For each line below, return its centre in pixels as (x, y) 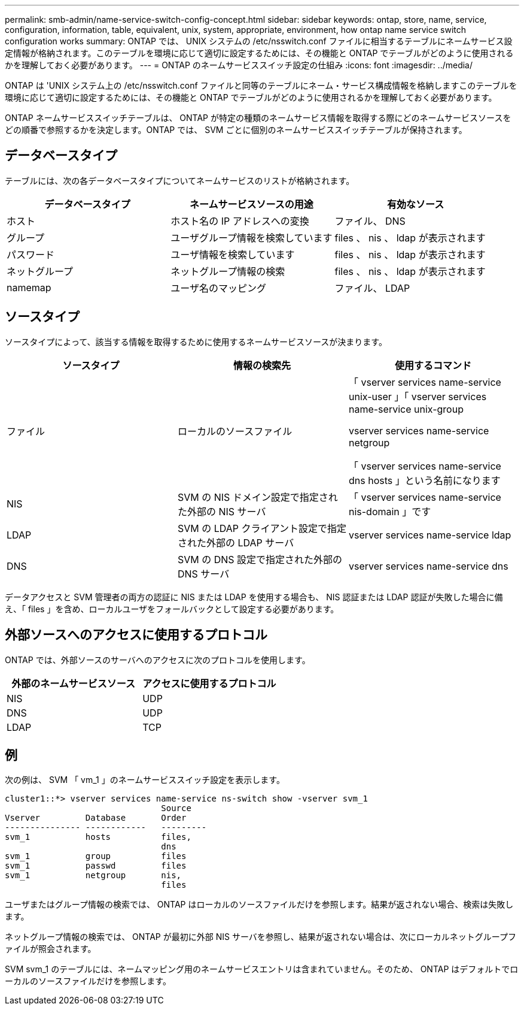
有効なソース (416, 204)
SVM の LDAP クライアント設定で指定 (262, 528)
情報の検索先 (262, 365)
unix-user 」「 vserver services (418, 396)
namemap (29, 287)
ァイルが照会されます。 (51, 949)
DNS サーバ (203, 574)
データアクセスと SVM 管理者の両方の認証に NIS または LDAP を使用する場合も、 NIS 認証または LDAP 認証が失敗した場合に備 (254, 597)
